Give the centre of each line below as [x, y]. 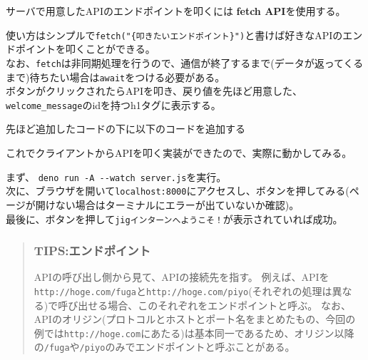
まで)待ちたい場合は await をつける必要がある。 [116, 77]
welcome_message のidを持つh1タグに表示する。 [113, 104]
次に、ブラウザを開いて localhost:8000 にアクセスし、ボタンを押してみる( [178, 191]
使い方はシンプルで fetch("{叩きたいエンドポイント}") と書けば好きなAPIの [174, 35]
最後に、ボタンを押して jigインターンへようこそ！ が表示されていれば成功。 [174, 218]
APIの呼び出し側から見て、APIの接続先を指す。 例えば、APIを [182, 277]
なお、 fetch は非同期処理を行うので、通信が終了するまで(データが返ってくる [185, 62]
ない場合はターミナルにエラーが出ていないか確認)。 [177, 204]
